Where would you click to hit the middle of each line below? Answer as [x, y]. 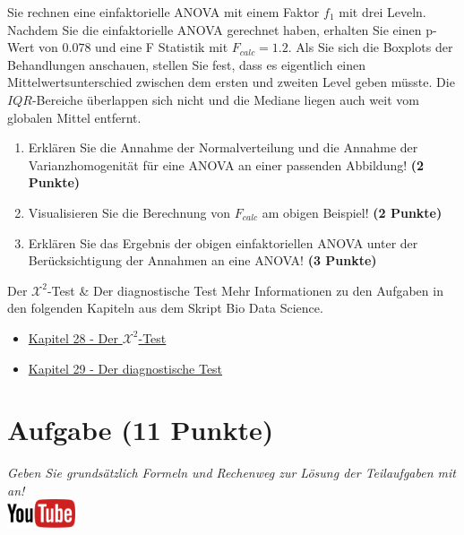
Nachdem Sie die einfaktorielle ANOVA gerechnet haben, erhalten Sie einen [215, 29]
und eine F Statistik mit [162, 47]
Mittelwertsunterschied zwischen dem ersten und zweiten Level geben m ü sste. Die [231, 82]
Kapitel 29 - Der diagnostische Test [125, 368]
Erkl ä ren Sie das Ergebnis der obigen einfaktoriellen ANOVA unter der [223, 242]
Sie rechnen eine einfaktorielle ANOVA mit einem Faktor [163, 12]
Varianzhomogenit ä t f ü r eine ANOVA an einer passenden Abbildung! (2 [226, 164]
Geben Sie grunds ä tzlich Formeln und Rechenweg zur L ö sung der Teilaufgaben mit [232, 473]
